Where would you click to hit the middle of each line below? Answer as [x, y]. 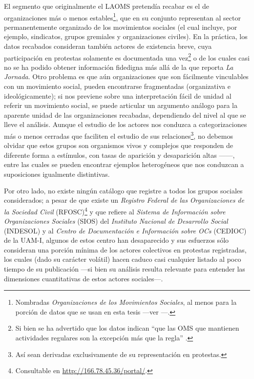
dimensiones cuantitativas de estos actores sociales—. [84, 278]
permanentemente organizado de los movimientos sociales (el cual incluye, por [121, 27]
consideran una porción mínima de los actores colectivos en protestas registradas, [125, 249]
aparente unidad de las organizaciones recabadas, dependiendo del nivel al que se [125, 115]
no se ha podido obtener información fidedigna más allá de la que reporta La [119, 67]
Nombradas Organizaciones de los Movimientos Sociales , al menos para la [126, 302]
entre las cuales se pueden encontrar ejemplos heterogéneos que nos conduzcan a [124, 164]
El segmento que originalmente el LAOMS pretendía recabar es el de [106, 6]
